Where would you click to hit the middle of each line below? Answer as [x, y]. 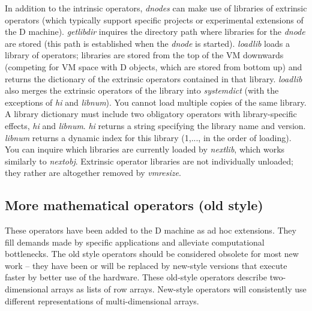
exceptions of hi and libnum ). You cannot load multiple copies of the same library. [156, 102]
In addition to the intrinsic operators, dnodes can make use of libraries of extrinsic [156, 8]
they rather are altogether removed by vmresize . [93, 173]
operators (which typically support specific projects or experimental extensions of [154, 20]
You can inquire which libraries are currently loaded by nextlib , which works [145, 149]
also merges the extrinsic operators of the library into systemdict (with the [142, 90]
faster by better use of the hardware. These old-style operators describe [136, 277]
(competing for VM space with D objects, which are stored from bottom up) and [154, 66]
